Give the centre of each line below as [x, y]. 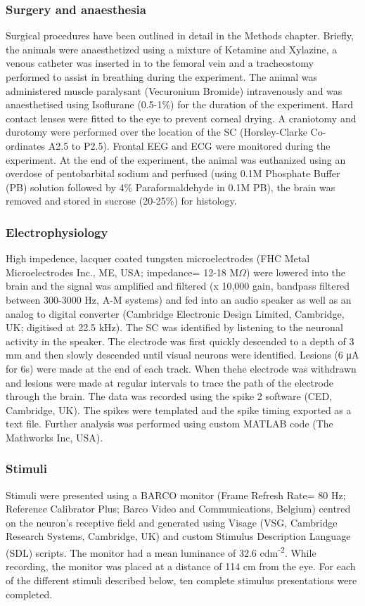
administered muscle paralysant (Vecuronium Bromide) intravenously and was [174, 90]
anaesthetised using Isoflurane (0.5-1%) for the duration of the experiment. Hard [180, 104]
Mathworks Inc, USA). [55, 437]
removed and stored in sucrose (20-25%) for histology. [121, 201]
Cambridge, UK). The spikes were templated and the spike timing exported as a [179, 410]
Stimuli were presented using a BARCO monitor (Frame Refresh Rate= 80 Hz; [176, 495]
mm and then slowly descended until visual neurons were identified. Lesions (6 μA [182, 355]
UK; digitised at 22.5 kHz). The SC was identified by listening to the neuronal [174, 327]
